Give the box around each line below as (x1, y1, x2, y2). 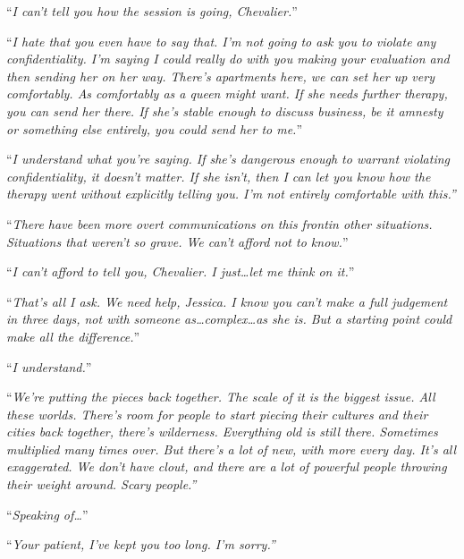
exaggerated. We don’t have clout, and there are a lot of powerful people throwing (6, 457, 447, 476)
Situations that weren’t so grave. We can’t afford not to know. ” (6, 232, 349, 250)
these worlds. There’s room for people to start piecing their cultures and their (6, 404, 428, 423)
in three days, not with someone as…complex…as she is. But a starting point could (6, 309, 452, 328)
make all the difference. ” (6, 326, 140, 345)
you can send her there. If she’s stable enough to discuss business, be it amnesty (6, 101, 443, 120)
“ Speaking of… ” (6, 504, 89, 523)
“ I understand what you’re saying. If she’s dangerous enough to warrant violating (6, 149, 451, 168)
